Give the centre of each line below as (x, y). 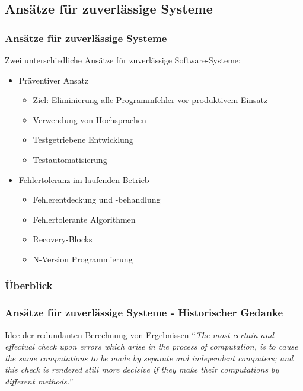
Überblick (29, 285)
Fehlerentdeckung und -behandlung (97, 199)
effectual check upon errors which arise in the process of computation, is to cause (151, 346)
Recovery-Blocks (63, 239)
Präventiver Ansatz (54, 80)
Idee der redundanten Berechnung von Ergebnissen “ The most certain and (139, 334)
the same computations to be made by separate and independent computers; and (149, 358)
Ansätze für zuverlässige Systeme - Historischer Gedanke (144, 313)
